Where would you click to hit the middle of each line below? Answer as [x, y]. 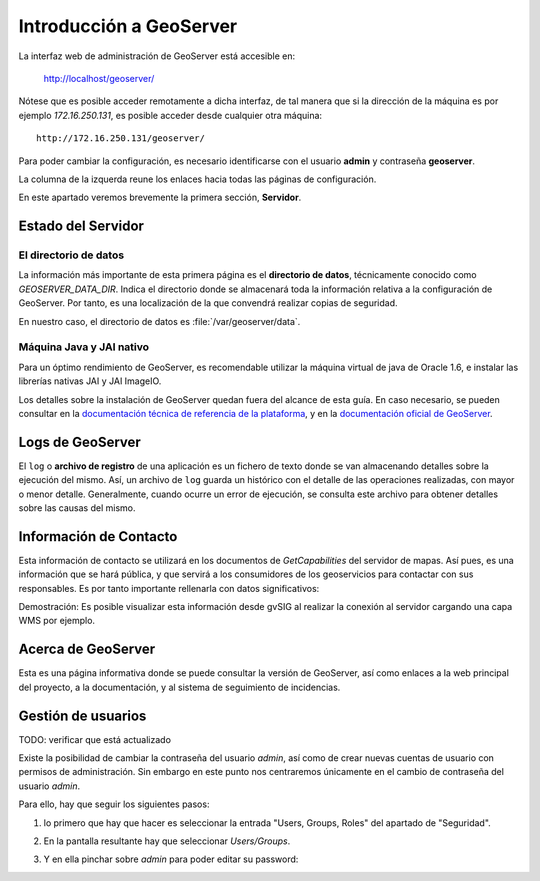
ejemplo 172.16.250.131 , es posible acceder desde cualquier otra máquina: [170, 115]
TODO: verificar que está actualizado [95, 739]
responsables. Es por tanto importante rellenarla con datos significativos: [169, 588]
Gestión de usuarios [82, 715]
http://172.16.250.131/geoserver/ [120, 138]
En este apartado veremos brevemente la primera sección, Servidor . [160, 197]
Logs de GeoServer [80, 441]
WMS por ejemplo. [56, 621]
